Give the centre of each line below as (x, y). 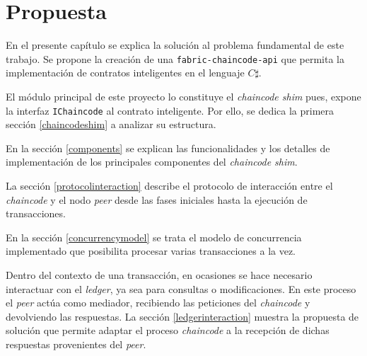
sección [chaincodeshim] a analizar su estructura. (111, 124)
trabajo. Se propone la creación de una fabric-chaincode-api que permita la (175, 58)
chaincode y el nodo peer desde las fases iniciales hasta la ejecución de (157, 199)
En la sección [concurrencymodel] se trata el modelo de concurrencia (154, 237)
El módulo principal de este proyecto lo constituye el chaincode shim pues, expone (183, 96)
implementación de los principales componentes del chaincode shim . (152, 162)
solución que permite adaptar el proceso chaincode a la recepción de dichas (168, 330)
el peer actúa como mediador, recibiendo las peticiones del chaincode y (158, 303)
